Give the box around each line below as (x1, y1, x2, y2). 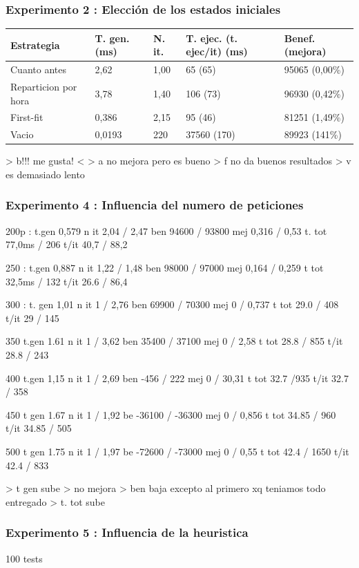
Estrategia (10, 37, 60, 52)
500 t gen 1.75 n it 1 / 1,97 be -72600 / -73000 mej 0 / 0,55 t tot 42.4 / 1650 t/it (6, 444, 349, 458)
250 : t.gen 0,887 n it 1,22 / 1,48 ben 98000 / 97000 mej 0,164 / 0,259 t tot (6, 260, 324, 274)
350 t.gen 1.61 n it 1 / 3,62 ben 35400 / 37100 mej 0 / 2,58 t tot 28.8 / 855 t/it (6, 334, 343, 348)
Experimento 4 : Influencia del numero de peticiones (6, 196, 304, 214)
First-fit (10, 110, 43, 124)
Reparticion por (10, 79, 77, 93)
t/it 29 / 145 (6, 310, 59, 325)
